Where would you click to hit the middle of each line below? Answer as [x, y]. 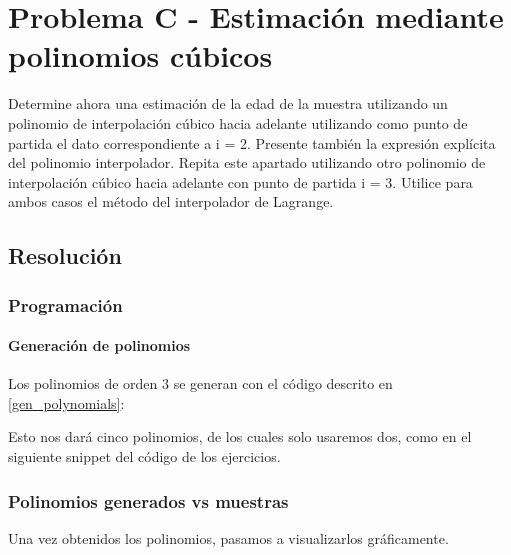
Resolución [65, 255]
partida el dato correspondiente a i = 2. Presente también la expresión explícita [252, 142]
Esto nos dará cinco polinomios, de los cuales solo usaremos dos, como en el [240, 436]
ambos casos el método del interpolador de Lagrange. [171, 201]
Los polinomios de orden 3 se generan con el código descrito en [200, 383]
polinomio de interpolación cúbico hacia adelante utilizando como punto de [238, 122]
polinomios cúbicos [140, 55]
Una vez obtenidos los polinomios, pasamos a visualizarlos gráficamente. [228, 537]
